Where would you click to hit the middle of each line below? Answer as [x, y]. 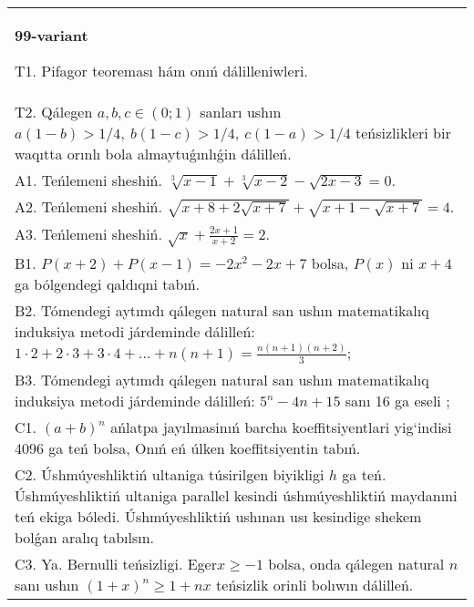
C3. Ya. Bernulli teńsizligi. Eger [116, 563]
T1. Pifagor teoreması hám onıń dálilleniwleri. [161, 71]
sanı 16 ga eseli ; [397, 400]
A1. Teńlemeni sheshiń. [88, 180]
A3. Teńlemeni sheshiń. [88, 233]
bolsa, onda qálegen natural [356, 563]
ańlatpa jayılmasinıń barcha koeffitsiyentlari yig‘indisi [281, 427]
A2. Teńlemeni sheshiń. [88, 206]
